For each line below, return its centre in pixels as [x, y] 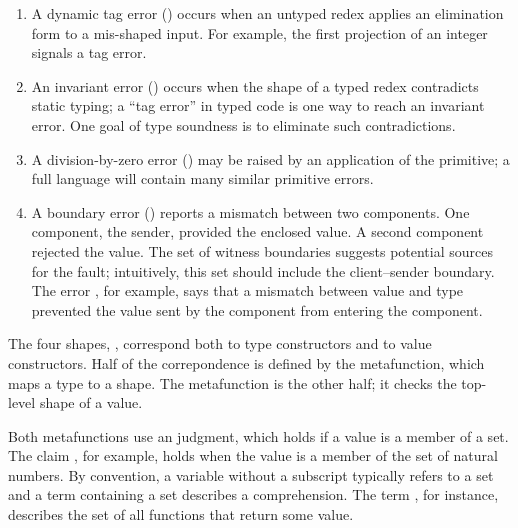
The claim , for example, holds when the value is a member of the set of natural [253, 455]
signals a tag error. [89, 52]
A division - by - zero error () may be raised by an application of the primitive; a [270, 158]
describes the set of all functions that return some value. [181, 514]
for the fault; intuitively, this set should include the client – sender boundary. [263, 270]
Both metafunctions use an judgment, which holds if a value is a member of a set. [258, 435]
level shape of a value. [75, 402]
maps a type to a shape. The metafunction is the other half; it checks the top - [247, 382]
